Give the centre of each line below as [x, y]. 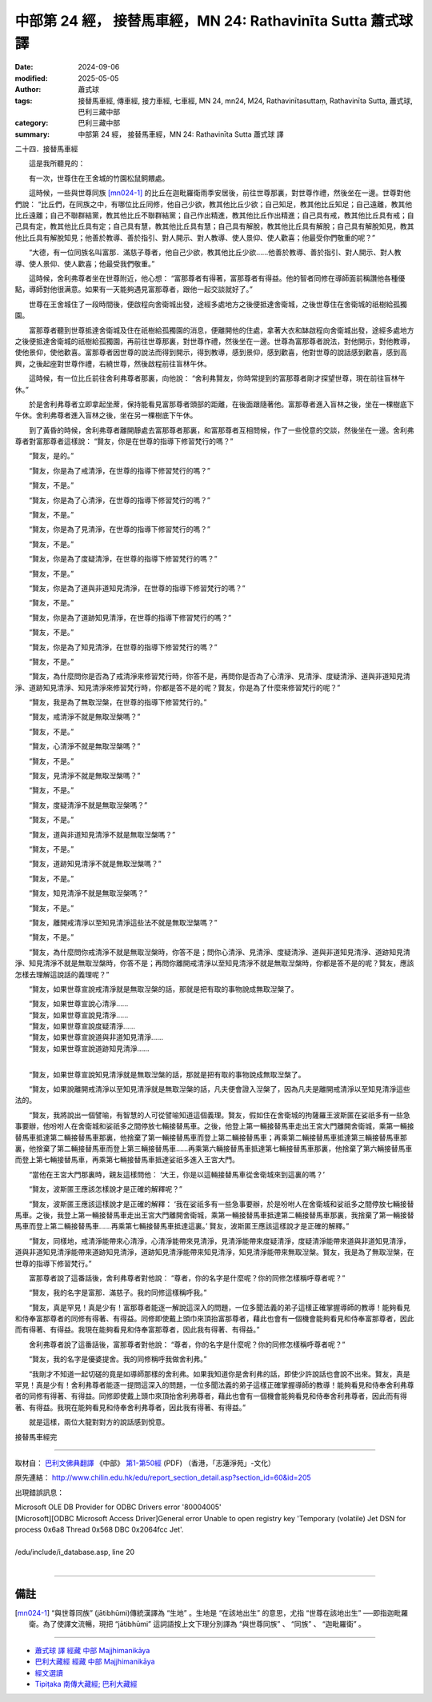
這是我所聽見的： [57, 163]
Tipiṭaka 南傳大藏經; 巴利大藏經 [86, 1684]
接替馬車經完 [36, 1436]
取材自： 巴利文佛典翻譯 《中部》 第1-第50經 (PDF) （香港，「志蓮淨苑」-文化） [145, 1463]
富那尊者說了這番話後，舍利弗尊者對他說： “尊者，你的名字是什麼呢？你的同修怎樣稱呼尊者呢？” [187, 1278]
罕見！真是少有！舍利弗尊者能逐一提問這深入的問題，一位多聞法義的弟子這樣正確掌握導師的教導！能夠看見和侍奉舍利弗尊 [214, 1385]
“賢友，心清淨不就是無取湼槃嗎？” [84, 746]
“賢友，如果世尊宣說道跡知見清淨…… [89, 1049]
